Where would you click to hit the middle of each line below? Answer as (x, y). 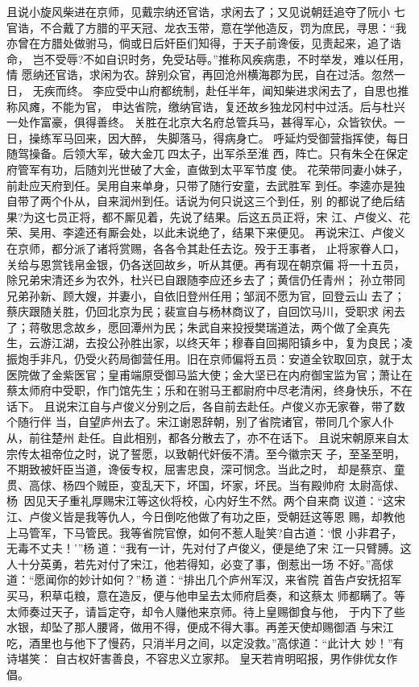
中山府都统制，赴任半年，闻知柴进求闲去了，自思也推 (268, 90)
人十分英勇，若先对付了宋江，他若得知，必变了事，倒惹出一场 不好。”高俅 (200, 563)
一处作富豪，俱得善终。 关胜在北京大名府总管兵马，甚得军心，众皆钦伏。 (200, 122)
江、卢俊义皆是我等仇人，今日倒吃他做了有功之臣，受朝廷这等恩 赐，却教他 (206, 516)
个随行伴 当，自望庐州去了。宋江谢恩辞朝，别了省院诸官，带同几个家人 (195, 422)
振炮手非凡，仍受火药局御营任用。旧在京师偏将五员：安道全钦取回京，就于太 (209, 359)
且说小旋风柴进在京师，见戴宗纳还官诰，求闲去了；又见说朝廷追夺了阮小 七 (206, 11)
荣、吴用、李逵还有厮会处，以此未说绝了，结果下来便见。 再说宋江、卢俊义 (206, 232)
